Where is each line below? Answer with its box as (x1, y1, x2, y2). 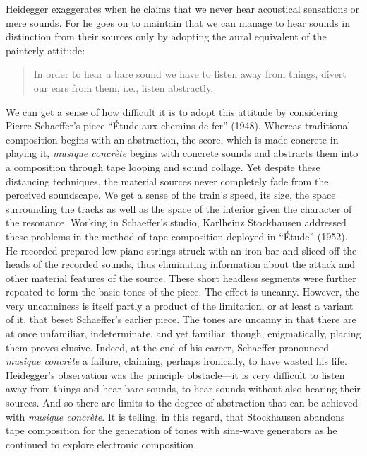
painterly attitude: (6, 42, 85, 57)
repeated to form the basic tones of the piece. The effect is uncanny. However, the (6, 284, 359, 299)
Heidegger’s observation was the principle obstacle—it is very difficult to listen (6, 367, 345, 382)
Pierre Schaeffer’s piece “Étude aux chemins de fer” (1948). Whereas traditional (6, 118, 351, 133)
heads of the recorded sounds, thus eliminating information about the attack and (6, 257, 356, 271)
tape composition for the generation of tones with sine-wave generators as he (6, 423, 337, 438)
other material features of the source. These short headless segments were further (6, 270, 356, 285)
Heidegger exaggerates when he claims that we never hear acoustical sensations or (6, 1, 360, 16)
